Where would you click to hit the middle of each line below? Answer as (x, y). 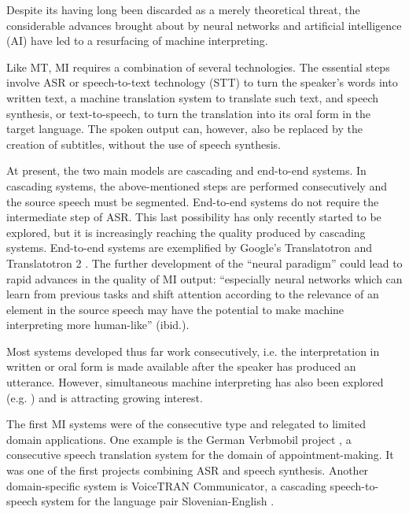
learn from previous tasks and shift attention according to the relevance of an (193, 294)
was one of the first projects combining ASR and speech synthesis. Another (188, 470)
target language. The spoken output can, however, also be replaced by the (184, 129)
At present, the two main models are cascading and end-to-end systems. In (186, 170)
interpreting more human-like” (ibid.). (98, 325)
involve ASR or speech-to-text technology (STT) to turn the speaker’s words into (202, 82)
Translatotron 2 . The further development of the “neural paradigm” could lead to (204, 263)
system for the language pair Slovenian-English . (158, 501)
